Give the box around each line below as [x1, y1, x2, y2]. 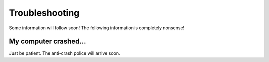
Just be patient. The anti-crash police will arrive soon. [9, 50, 120, 56]
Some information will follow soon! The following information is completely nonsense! [9, 25, 185, 31]
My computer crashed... [9, 37, 87, 46]
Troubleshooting [9, 7, 80, 18]
